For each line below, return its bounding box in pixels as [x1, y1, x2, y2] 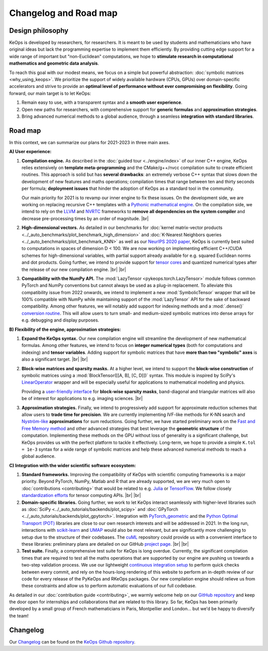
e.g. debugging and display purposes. [21, 317, 99, 323]
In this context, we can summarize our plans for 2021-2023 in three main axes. [9, 139, 170, 145]
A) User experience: [9, 149, 52, 155]
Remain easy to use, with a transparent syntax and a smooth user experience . [21, 99, 183, 105]
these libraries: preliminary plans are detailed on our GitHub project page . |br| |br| [21, 541, 189, 547]
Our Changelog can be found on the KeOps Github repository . [9, 639, 136, 645]
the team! [9, 613, 29, 619]
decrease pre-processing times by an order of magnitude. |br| [21, 215, 149, 221]
